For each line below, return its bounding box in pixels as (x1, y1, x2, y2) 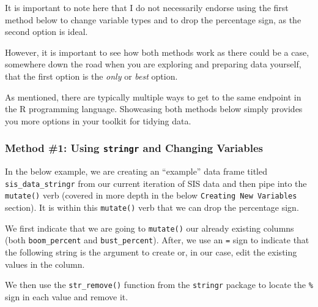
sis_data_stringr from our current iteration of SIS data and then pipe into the (5, 176, 307, 189)
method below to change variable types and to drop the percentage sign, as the (5, 13, 301, 26)
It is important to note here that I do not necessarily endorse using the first (5, 1, 289, 13)
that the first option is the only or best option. (5, 69, 178, 82)
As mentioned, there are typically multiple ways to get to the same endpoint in (5, 90, 301, 103)
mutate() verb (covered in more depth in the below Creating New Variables (5, 189, 297, 202)
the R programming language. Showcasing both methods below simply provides (5, 102, 303, 115)
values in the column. (5, 257, 85, 270)
